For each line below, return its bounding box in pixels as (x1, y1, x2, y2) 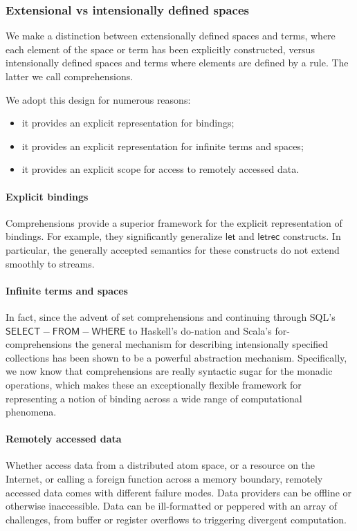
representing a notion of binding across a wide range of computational (6, 391, 302, 405)
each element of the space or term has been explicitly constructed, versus (6, 41, 315, 56)
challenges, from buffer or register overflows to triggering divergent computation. (6, 512, 347, 526)
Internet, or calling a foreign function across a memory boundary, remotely (6, 472, 323, 486)
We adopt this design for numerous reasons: (6, 92, 191, 106)
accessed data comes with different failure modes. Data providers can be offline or (6, 485, 352, 499)
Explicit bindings (6, 189, 89, 203)
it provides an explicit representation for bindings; (21, 115, 235, 130)
